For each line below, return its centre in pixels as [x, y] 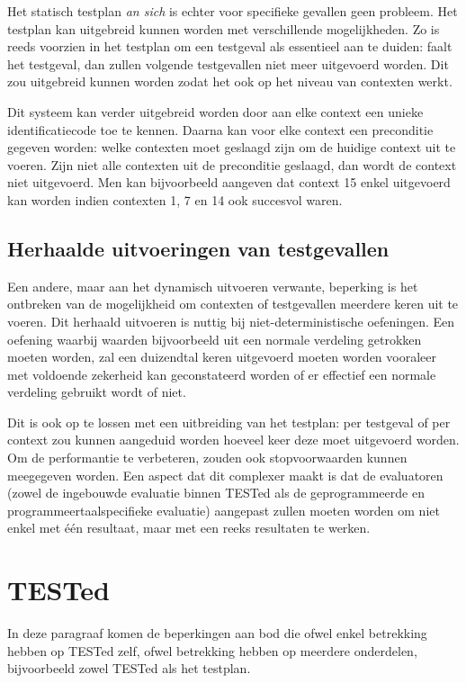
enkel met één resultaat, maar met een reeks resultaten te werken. [189, 528]
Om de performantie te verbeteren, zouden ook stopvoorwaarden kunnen [207, 458]
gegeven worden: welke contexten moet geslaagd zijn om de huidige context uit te [232, 147]
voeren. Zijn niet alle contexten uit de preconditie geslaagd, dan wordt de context [232, 164]
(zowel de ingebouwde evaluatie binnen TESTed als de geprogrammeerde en [216, 493]
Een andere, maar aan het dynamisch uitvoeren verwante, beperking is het [213, 286]
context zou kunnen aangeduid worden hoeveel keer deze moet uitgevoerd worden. [233, 440]
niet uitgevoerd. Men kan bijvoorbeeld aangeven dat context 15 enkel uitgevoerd [229, 182]
